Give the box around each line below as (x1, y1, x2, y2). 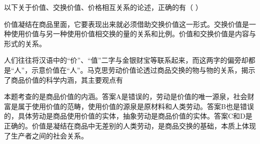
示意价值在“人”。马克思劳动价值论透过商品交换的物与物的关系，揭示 (31, 64, 255, 75)
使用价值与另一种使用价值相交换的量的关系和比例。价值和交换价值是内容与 (10, 28, 256, 39)
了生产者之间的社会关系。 (4, 130, 88, 141)
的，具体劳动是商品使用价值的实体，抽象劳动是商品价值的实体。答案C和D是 (4, 111, 252, 121)
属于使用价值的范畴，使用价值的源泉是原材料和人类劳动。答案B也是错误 (17, 101, 254, 111)
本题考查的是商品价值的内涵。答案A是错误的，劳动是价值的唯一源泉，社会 (4, 91, 247, 102)
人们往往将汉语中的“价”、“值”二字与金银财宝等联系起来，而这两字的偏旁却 (4, 55, 248, 65)
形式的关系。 (4, 38, 46, 48)
